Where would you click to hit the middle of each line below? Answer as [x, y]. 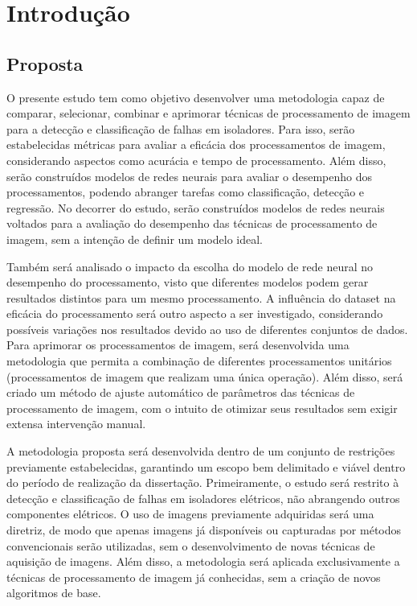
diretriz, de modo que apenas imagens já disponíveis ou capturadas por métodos [204, 530]
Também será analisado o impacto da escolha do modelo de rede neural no [190, 266]
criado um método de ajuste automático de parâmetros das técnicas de [181, 392]
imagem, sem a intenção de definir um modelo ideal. [135, 239]
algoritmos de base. [54, 593]
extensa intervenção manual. [76, 424]
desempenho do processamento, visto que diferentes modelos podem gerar [188, 282]
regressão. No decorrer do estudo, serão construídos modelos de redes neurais [196, 207]
